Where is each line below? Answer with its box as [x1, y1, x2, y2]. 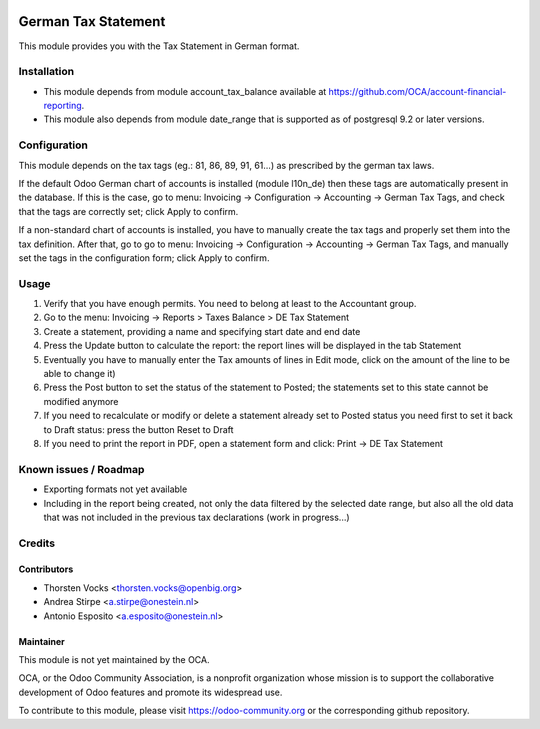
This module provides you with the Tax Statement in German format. [18, 40, 300, 52]
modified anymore [43, 395, 119, 407]
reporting [43, 100, 82, 112]
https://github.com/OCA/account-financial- [328, 85, 507, 97]
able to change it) [43, 368, 116, 380]
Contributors [18, 563, 74, 575]
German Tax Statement [18, 13, 166, 30]
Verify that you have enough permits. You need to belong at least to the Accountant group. [43, 298, 417, 310]
